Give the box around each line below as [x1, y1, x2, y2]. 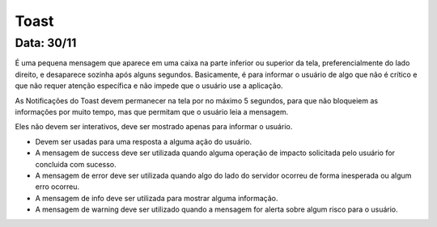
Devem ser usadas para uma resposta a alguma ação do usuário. [35, 137, 252, 146]
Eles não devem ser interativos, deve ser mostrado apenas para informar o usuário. [15, 122, 293, 132]
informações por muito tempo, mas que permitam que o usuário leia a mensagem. [15, 107, 289, 116]
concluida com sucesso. [35, 159, 117, 169]
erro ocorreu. [35, 182, 80, 191]
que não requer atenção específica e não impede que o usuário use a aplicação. [15, 81, 283, 90]
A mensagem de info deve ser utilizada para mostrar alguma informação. [35, 193, 278, 203]
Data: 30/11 [15, 36, 77, 50]
